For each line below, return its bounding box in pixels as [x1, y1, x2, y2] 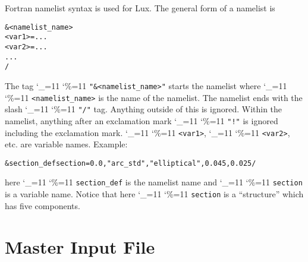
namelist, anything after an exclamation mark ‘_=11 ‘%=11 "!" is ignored [5, 114, 278, 127]
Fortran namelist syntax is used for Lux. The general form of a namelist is [5, 2, 275, 14]
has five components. [5, 199, 80, 212]
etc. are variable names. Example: [5, 138, 128, 150]
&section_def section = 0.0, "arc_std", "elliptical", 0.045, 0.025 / [5, 159, 256, 168]
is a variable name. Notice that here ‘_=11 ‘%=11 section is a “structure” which [5, 188, 304, 200]
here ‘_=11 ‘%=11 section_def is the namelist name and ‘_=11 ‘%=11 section [5, 176, 303, 188]
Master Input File [5, 234, 155, 258]
